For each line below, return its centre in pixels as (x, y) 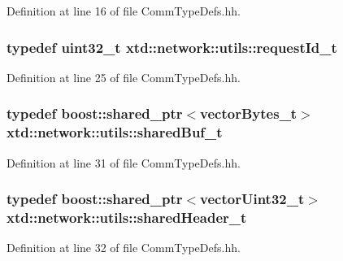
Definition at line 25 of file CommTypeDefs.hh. (124, 77)
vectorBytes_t (249, 113)
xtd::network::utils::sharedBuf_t (115, 132)
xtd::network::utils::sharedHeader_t (127, 217)
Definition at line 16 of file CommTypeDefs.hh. (124, 11)
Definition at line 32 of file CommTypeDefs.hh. (124, 248)
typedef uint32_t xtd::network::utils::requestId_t (172, 47)
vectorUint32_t (252, 199)
